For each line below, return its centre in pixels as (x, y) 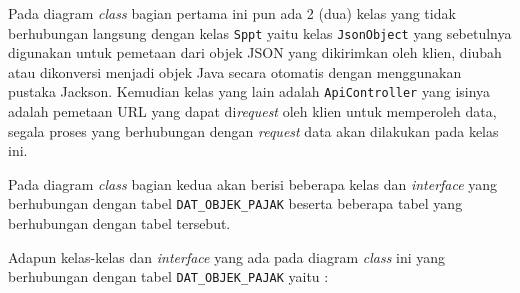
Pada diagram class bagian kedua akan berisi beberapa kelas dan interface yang (253, 183)
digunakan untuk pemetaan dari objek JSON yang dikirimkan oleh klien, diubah (255, 52)
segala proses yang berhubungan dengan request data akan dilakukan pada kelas (253, 130)
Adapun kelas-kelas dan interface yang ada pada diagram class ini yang (227, 256)
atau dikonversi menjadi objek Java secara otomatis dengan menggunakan (235, 71)
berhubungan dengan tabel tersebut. (119, 223)
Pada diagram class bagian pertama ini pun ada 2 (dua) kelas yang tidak (232, 13)
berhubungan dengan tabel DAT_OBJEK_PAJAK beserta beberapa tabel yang (235, 203)
